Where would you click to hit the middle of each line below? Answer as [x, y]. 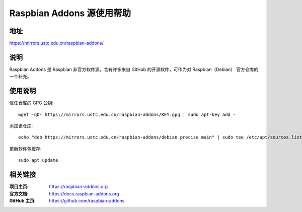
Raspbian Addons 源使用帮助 [70, 13]
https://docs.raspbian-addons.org [84, 193]
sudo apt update [38, 160]
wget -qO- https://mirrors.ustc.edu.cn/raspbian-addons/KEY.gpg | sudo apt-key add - [127, 114]
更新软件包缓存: [26, 149]
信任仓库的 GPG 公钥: [31, 103]
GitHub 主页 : [23, 200]
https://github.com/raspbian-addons [87, 200]
